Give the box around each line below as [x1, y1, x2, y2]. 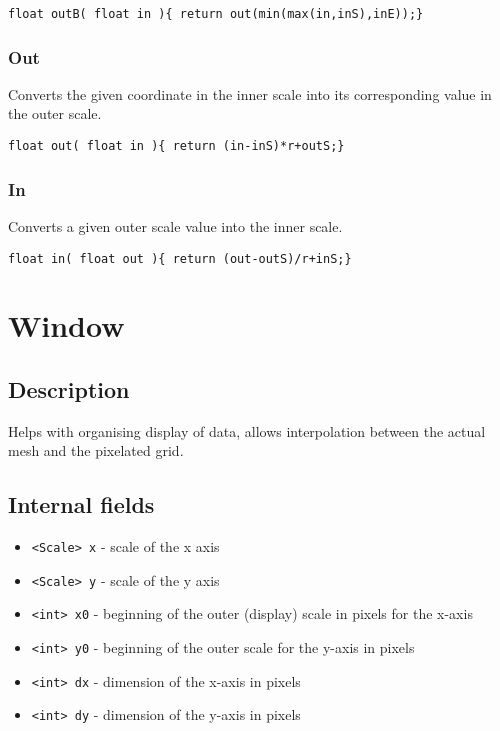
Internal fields [8, 489, 155, 520]
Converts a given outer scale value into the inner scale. [8, 215, 343, 236]
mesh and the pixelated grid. [8, 440, 184, 461]
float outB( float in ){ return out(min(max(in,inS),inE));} [8, 7, 424, 21]
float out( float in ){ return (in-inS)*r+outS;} [8, 139, 345, 154]
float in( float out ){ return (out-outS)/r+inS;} [8, 251, 352, 266]
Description [8, 373, 130, 404]
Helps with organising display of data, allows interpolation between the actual [8, 420, 486, 441]
